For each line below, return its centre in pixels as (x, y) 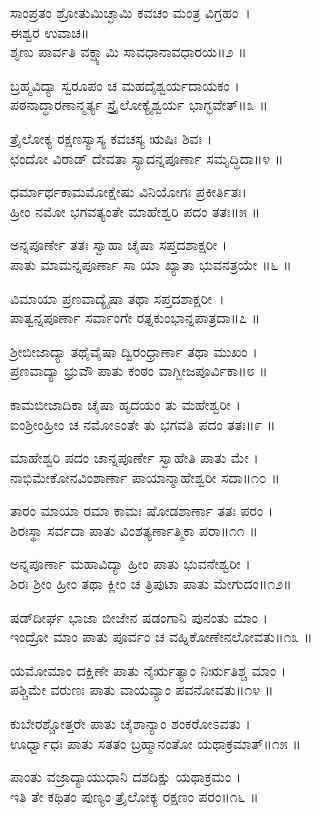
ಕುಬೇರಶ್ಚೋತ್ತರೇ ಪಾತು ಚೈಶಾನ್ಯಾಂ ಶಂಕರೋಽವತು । (130, 723)
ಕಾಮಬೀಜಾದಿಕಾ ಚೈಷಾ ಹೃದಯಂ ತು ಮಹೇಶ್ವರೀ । (125, 403)
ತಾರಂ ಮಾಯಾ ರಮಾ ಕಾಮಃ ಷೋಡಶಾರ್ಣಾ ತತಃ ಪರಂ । (142, 510)
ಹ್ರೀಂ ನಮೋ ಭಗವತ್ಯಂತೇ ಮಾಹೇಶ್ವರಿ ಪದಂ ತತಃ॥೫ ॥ (135, 210)
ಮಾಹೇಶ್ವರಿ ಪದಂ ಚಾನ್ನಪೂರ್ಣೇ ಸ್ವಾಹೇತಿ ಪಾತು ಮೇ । (134, 457)
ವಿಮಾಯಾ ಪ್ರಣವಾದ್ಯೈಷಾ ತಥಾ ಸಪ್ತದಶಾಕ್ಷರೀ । (117, 297)
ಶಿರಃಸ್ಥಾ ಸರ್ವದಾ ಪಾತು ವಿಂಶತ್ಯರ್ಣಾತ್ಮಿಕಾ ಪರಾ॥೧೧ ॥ (134, 529)
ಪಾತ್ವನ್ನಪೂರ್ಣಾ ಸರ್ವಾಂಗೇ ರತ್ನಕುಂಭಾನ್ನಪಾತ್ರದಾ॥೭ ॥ (135, 317)
